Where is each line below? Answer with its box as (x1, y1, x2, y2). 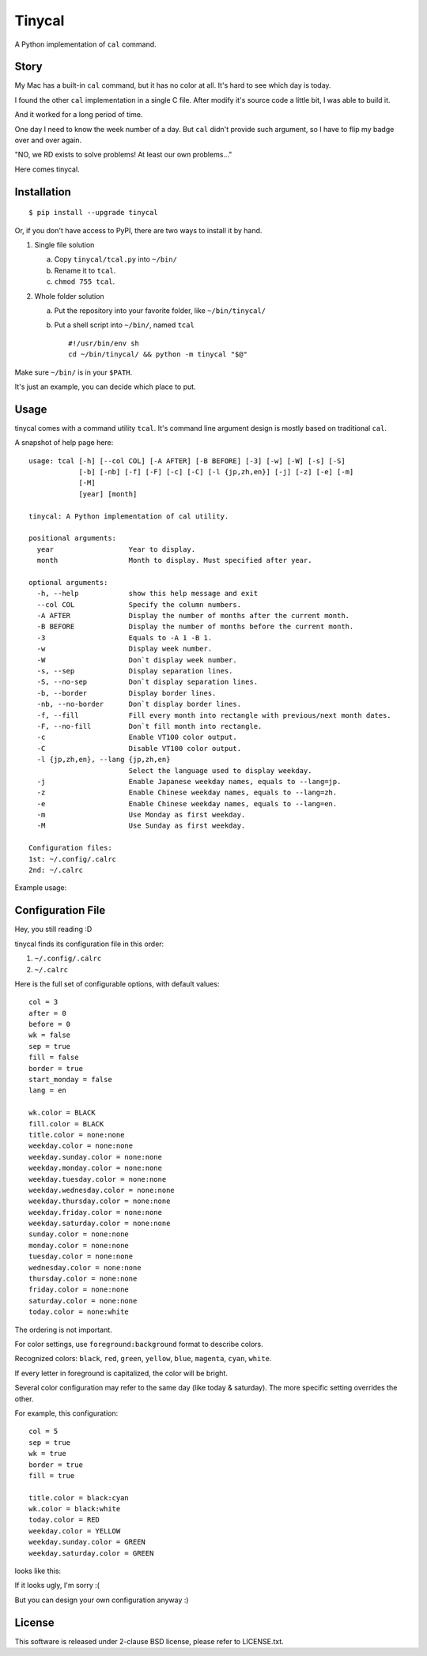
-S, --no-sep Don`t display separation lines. (36, 677, 259, 687)
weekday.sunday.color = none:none (28, 1152, 162, 1161)
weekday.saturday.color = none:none (28, 1219, 171, 1228)
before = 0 (28, 1020, 71, 1029)
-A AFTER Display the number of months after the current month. (36, 611, 350, 621)
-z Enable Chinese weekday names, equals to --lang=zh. (36, 788, 338, 798)
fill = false (28, 1053, 79, 1062)
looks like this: (14, 1566, 62, 1576)
